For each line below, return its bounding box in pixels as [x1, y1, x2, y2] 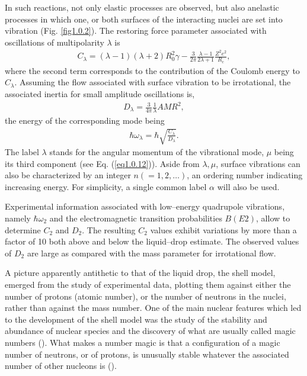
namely [5, 212, 31, 224]
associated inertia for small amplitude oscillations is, [5, 87, 195, 99]
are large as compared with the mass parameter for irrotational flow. [27, 246, 276, 259]
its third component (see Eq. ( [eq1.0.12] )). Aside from [5, 157, 200, 169]
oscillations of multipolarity [5, 36, 104, 48]
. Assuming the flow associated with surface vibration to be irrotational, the [14, 76, 291, 88]
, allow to [256, 212, 290, 224]
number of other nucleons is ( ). [5, 359, 117, 372]
